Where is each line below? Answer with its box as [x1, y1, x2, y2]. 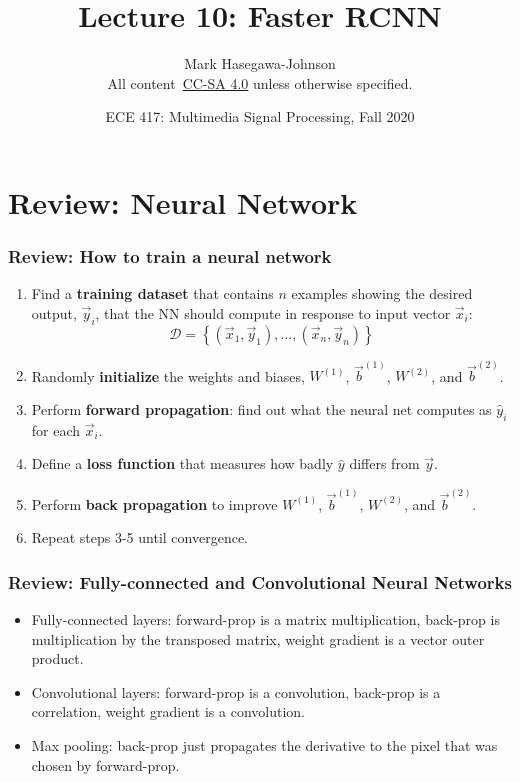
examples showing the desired [291, 283, 473, 304]
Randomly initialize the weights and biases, [31, 365, 305, 386]
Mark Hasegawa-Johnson [184, 53, 336, 74]
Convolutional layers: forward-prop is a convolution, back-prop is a [31, 681, 441, 702]
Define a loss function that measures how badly [31, 453, 334, 474]
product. [31, 648, 84, 669]
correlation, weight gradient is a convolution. [31, 701, 306, 722]
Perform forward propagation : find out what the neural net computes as [31, 398, 492, 419]
